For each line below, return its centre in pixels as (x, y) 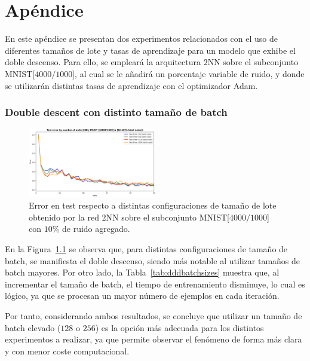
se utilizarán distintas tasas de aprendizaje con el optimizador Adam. (131, 85)
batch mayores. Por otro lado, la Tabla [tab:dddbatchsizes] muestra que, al (142, 272)
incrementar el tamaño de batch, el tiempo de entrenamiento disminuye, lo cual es (155, 284)
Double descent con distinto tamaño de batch (116, 112)
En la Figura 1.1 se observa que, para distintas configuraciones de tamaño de (146, 249)
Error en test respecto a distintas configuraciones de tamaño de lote (153, 205)
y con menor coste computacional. (67, 351)
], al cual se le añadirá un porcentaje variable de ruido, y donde (188, 73)
